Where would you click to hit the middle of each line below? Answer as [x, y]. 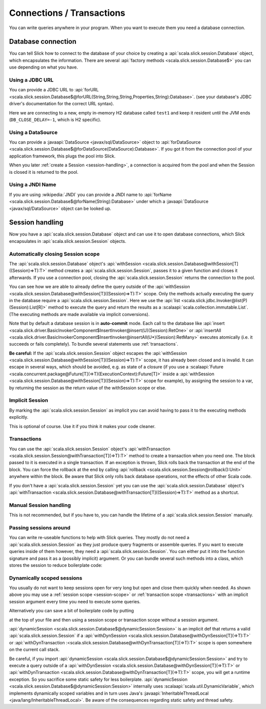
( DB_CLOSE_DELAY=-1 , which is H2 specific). [55, 119]
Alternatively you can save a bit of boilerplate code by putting [71, 611]
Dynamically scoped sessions [46, 578]
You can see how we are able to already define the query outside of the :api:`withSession [100, 287]
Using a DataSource [33, 132]
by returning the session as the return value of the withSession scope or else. [88, 388]
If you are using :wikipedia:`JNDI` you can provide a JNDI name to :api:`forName [90, 195]
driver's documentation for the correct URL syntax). [62, 104]
